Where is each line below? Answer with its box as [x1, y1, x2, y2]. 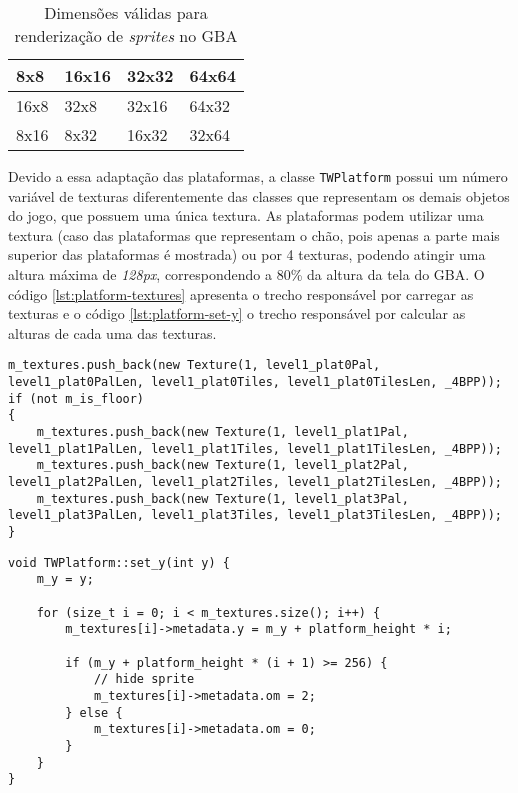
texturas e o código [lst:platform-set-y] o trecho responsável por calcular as [8, 303, 466, 324]
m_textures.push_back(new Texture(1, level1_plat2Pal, [36, 458, 409, 473]
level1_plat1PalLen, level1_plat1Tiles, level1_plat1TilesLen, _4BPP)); [8, 441, 502, 456]
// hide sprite [93, 672, 195, 687]
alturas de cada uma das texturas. [8, 322, 217, 343]
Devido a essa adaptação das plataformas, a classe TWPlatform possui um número [8, 166, 508, 186]
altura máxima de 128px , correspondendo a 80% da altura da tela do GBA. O [8, 264, 485, 285]
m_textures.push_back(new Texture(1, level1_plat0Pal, [8, 358, 381, 373]
